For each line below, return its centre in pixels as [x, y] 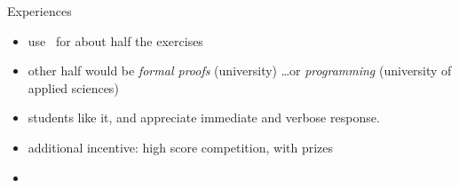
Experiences [40, 11]
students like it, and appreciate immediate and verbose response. [204, 117]
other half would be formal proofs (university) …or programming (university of [240, 70]
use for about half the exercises [115, 40]
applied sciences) [73, 87]
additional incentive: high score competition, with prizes [181, 147]
